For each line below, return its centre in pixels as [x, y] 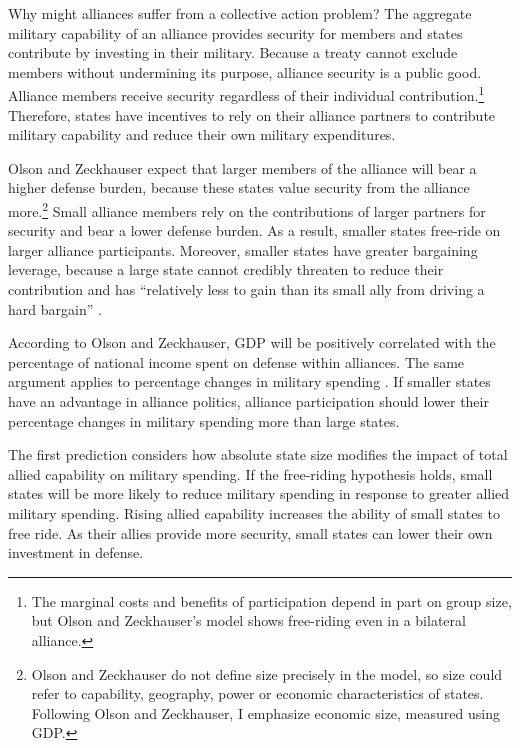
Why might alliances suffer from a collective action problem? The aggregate [240, 13]
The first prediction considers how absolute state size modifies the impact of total [258, 454]
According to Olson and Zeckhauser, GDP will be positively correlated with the [252, 342]
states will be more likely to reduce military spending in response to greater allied [259, 493]
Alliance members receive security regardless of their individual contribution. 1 [246, 94]
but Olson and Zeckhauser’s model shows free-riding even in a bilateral [248, 620]
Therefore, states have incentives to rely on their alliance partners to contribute [252, 114]
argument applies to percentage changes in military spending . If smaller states [249, 381]
